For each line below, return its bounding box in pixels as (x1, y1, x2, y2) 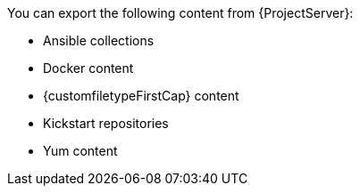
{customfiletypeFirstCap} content (43, 88, 239, 103)
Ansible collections (43, 33, 155, 48)
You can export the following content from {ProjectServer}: (7, 5, 354, 20)
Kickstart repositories (43, 116, 169, 131)
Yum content (43, 143, 118, 158)
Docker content (43, 60, 134, 76)
